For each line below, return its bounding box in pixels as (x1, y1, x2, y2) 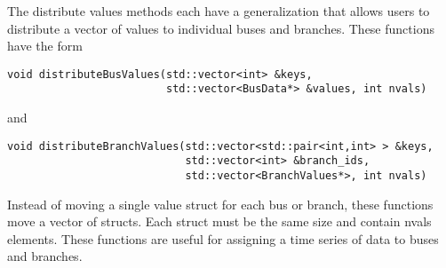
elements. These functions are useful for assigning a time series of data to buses (7, 229, 439, 248)
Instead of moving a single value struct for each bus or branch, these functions (7, 194, 434, 213)
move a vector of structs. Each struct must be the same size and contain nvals (7, 212, 432, 231)
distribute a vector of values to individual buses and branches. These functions (7, 19, 434, 37)
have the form (7, 36, 83, 55)
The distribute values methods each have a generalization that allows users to (7, 2, 430, 20)
